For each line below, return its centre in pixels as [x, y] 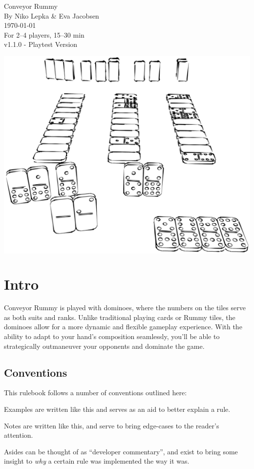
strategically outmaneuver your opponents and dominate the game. [104, 346]
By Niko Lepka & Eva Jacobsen [52, 15]
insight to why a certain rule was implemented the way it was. [97, 461]
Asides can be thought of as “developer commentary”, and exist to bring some [121, 451]
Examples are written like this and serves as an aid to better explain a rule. [117, 409]
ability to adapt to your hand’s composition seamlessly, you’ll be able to [112, 336]
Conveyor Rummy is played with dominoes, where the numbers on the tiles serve [125, 308]
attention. [19, 435]
